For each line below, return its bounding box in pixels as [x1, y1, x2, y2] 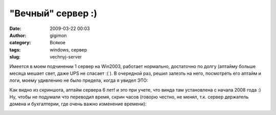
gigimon [50, 32, 67, 38]
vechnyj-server [50, 54, 82, 60]
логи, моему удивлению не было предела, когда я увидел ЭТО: [9, 77, 148, 83]
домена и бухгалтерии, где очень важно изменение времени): [9, 101, 147, 107]
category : [9, 40, 31, 46]
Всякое [50, 40, 66, 46]
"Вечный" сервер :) [9, 8, 97, 19]
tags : [9, 46, 21, 53]
